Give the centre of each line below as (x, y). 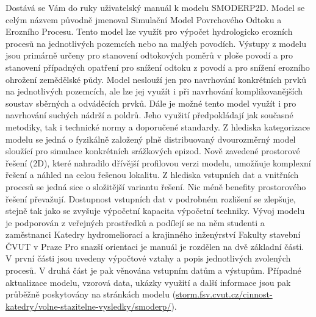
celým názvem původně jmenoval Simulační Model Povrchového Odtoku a (144, 19)
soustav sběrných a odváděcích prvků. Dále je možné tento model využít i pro (151, 103)
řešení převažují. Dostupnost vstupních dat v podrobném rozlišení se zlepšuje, (151, 198)
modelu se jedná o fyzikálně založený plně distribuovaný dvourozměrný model (151, 139)
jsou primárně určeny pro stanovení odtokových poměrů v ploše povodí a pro (149, 55)
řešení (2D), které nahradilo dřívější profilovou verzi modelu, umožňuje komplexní (158, 162)
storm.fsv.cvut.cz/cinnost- (224, 294)
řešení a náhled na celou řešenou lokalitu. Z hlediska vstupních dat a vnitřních (152, 175)
